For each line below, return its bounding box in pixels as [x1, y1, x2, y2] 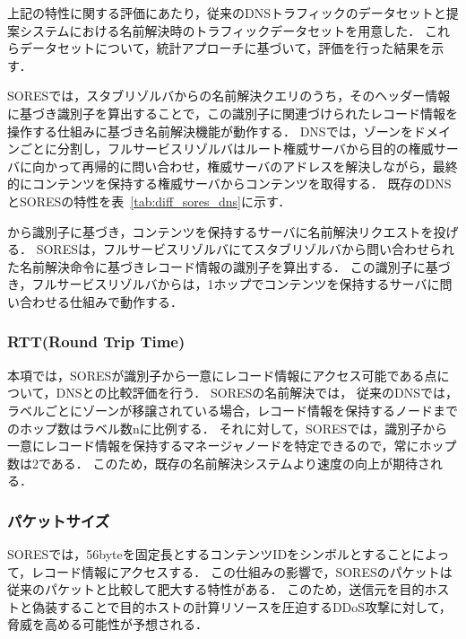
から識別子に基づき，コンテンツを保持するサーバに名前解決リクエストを [7, 222, 434, 241]
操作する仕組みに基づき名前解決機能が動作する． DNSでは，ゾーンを [7, 121, 413, 140]
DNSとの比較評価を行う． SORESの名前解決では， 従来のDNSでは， [56, 383, 458, 402]
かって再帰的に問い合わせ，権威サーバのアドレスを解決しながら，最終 [44, 156, 458, 175]
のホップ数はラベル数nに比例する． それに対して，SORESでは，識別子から [7, 418, 448, 437]
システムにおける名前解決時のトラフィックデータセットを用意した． [19, 21, 421, 39]
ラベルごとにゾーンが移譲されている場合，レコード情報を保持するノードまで [7, 400, 458, 419]
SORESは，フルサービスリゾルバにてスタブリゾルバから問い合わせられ [36, 240, 454, 258]
